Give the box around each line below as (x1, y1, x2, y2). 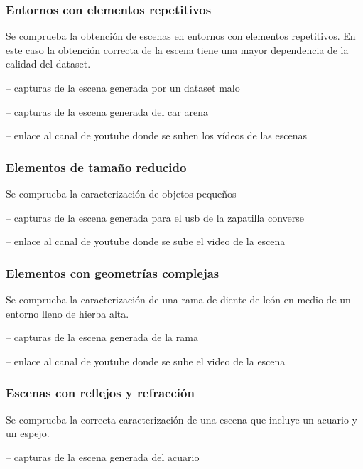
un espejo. (6, 426, 50, 441)
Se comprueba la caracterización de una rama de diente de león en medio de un (6, 292, 351, 306)
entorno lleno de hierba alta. (6, 306, 129, 320)
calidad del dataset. (6, 56, 91, 71)
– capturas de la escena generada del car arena (6, 104, 208, 119)
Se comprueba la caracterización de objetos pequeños (6, 186, 237, 200)
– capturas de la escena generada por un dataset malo (6, 80, 240, 95)
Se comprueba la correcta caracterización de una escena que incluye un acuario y (6, 411, 357, 426)
